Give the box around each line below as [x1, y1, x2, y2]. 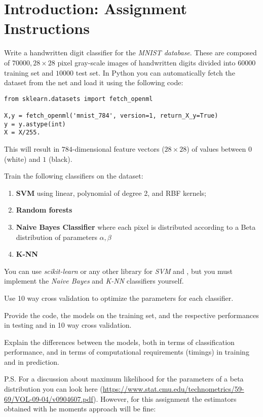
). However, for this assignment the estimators [93, 393, 237, 404]
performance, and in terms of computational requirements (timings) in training [4, 346, 249, 357]
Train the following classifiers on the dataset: [4, 170, 143, 181]
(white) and [4, 153, 41, 164]
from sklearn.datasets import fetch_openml [4, 95, 153, 102]
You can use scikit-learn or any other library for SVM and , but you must [4, 265, 233, 276]
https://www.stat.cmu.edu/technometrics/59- [102, 384, 244, 394]
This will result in [4, 143, 60, 154]
